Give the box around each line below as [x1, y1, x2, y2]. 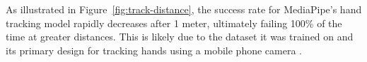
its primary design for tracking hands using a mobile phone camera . [6, 42, 302, 57]
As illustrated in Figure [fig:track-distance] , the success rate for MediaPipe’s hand [6, 2, 362, 16]
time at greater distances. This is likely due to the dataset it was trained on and [6, 29, 354, 44]
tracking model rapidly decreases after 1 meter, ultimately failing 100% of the [6, 15, 342, 30]
